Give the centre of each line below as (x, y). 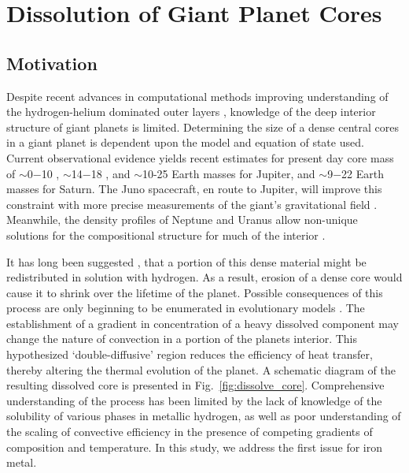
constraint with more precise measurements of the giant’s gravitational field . (192, 204)
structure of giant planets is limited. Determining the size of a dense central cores (203, 127)
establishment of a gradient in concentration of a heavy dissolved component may (203, 323)
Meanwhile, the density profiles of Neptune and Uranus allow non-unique (182, 220)
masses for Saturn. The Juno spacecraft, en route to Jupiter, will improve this (194, 189)
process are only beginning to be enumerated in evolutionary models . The (186, 308)
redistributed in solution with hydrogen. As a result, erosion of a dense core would (204, 277)
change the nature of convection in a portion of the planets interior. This (182, 339)
